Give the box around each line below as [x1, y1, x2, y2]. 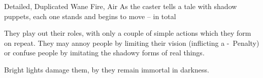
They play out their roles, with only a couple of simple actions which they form [4, 28, 251, 38]
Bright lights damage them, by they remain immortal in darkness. [4, 64, 209, 74]
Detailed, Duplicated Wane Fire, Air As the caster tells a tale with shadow [4, 1, 237, 11]
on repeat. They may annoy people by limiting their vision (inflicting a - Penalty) [4, 37, 259, 48]
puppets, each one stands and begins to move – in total [4, 11, 176, 21]
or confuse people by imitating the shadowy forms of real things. [4, 47, 205, 58]
